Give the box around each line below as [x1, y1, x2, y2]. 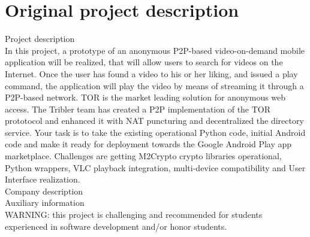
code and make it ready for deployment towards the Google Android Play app [5, 138, 292, 150]
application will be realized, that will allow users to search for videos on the [5, 56, 283, 68]
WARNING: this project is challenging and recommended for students [5, 208, 263, 221]
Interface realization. [5, 173, 80, 186]
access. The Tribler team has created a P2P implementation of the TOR [5, 102, 271, 115]
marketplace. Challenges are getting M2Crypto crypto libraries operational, [5, 150, 282, 162]
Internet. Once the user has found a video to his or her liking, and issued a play [5, 67, 298, 80]
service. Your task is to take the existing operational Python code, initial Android [5, 126, 306, 138]
